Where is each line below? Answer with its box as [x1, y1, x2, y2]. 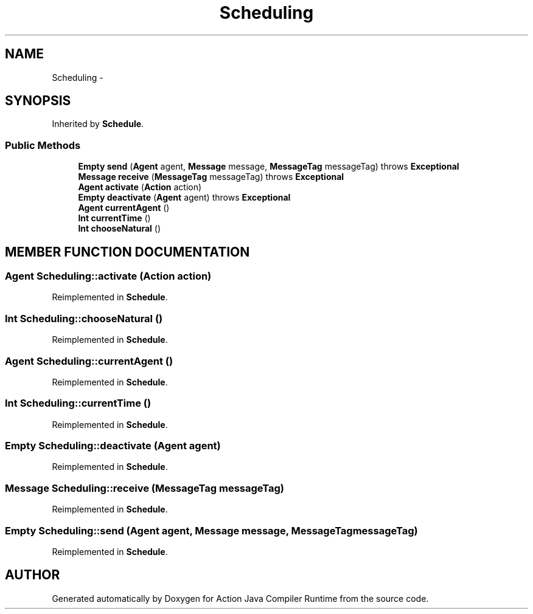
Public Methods [5, 139, 81, 151]
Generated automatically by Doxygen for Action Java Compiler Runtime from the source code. [52, 593, 429, 604]
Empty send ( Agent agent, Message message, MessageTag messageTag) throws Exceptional [78, 161, 459, 172]
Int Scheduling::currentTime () [5, 397, 152, 410]
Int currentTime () [78, 213, 151, 224]
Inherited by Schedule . [52, 119, 144, 129]
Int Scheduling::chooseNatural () [5, 312, 163, 325]
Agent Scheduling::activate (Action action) [5, 270, 212, 283]
